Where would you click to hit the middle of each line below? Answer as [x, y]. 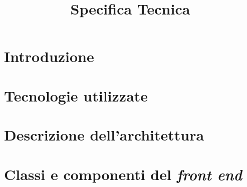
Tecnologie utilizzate [76, 95]
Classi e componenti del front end [123, 174]
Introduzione [49, 56]
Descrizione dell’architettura [104, 135]
